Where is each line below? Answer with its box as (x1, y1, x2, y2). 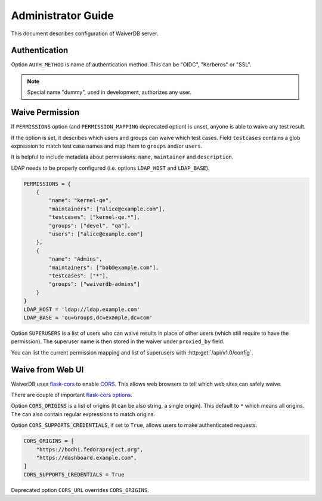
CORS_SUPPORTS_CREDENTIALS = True (23, 471, 125, 478)
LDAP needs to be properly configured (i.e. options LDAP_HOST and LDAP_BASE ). (11, 164, 210, 172)
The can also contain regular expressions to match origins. (11, 410, 155, 418)
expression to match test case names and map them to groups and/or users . (11, 142, 203, 149)
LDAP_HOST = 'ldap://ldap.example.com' (23, 306, 140, 313)
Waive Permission (11, 108, 80, 118)
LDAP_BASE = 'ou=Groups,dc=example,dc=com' (23, 314, 153, 321)
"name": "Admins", (48, 256, 103, 262)
